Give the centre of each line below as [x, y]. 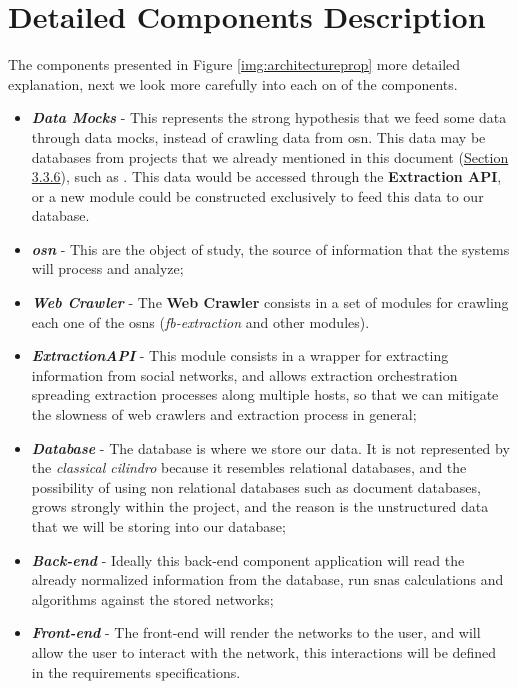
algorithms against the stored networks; [152, 598]
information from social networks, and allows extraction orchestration [244, 374]
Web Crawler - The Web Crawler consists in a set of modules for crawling [270, 302]
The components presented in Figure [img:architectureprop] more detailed [234, 64]
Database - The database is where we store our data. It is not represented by [270, 447]
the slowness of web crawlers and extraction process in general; [224, 414]
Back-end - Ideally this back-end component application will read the [248, 559]
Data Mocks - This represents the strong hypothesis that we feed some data [269, 117]
